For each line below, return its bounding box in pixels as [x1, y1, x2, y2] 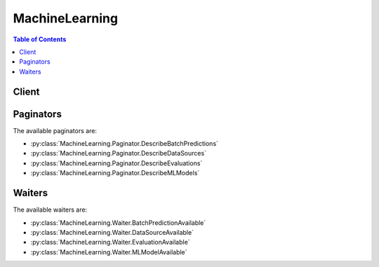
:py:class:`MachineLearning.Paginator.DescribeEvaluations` [30, 158, 203, 167]
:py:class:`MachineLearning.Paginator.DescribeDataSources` [30, 149, 207, 158]
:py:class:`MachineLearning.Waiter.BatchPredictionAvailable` [30, 218, 206, 227]
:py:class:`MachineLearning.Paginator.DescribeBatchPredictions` [30, 139, 219, 148]
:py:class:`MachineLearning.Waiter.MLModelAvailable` [30, 247, 187, 256]
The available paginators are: [13, 126, 98, 135]
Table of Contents [13, 35, 67, 43]
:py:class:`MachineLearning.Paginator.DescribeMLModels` [30, 169, 200, 177]
